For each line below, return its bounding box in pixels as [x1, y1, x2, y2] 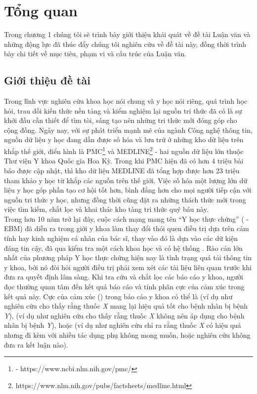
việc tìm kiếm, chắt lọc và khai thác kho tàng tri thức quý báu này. [4, 204, 209, 214]
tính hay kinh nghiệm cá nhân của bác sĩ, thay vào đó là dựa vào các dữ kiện [4, 233, 238, 243]
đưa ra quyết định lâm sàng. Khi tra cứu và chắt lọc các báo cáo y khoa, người [4, 272, 243, 282]
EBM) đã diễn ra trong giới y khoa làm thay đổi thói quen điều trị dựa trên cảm [4, 223, 249, 234]
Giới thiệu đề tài [4, 73, 90, 88]
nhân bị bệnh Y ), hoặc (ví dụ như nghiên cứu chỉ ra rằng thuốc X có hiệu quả [4, 320, 241, 330]
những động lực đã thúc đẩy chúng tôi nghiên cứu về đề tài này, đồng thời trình [4, 39, 247, 49]
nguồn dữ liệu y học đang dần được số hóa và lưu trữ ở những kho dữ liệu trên [4, 134, 244, 145]
